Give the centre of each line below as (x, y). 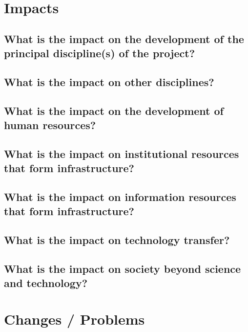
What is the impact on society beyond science (123, 269)
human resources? (50, 125)
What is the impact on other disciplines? (109, 81)
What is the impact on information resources (120, 197)
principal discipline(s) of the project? (100, 53)
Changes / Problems (74, 319)
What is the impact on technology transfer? (117, 240)
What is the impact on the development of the (124, 38)
